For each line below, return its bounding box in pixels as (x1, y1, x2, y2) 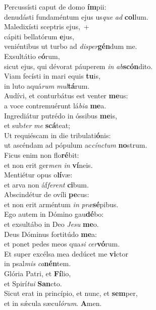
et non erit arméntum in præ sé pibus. (4, 199, 119, 209)
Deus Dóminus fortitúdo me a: (4, 228, 97, 239)
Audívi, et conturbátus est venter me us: (4, 90, 128, 101)
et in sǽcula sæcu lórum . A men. (4, 297, 102, 308)
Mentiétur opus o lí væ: (4, 169, 73, 180)
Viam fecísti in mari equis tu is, (4, 71, 100, 81)
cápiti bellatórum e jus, (4, 31, 74, 41)
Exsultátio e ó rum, (4, 50, 60, 61)
